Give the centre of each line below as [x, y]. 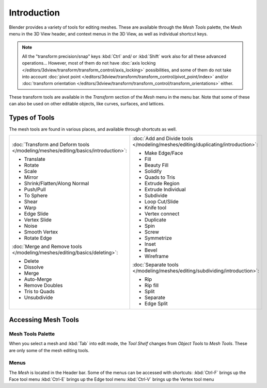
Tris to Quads [39, 291]
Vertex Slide [38, 220]
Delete [31, 261]
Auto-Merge [38, 279]
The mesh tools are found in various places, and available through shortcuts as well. [93, 129]
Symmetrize [158, 238]
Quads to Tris [160, 177]
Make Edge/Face [164, 153]
